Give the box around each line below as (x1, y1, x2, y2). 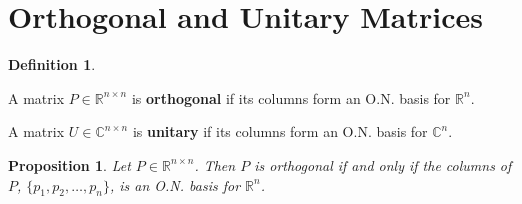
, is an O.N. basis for (109, 174, 241, 195)
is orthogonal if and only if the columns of (254, 154, 512, 175)
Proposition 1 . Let (8, 154, 131, 175)
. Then (194, 154, 236, 175)
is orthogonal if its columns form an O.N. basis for (131, 87, 451, 108)
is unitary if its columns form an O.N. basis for (132, 121, 428, 142)
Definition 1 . (8, 54, 96, 75)
